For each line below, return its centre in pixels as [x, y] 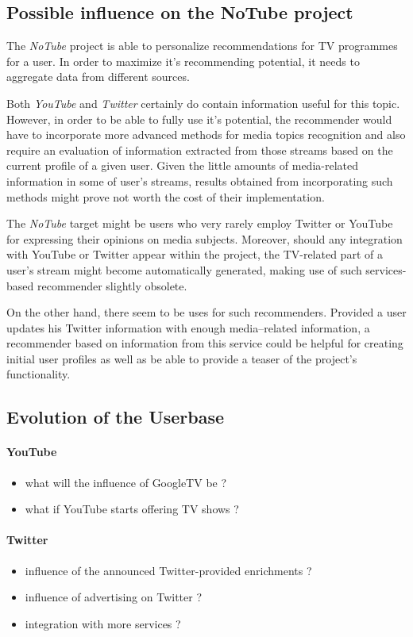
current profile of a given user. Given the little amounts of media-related [183, 165]
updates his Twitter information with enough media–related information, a [188, 327]
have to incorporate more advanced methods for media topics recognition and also [206, 134]
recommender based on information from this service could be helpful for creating [205, 343]
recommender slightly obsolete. [112, 285]
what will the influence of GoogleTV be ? [126, 482]
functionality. [39, 374]
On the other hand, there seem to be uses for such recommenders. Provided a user [206, 312]
